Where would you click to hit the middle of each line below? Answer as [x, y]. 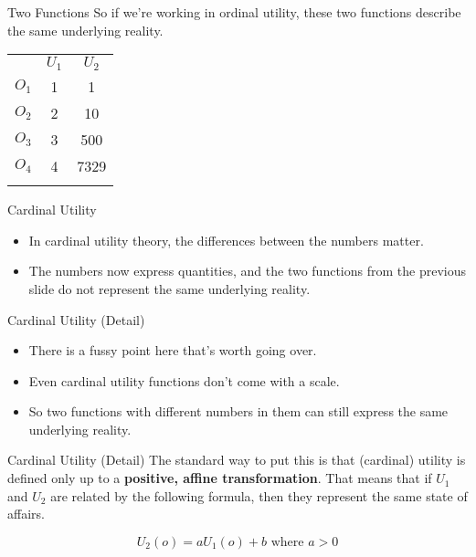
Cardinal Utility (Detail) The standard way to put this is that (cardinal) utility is [237, 460]
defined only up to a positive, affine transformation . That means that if [220, 478]
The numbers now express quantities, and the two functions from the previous [247, 271]
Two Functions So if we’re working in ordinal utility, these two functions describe [234, 12]
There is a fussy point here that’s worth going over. [173, 350]
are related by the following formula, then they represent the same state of [259, 495]
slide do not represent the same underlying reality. [169, 288]
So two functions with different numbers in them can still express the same [238, 411]
